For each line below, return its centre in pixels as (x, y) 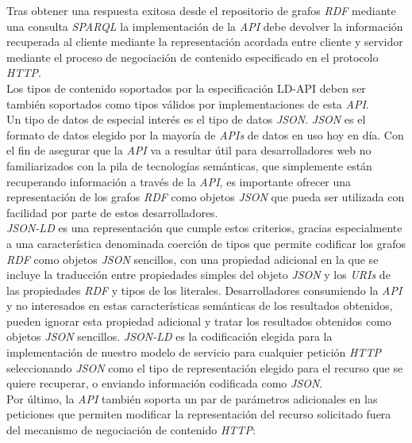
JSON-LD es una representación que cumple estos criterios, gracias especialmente (204, 228)
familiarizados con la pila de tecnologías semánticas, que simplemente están (189, 165)
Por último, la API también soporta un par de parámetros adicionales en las (192, 398)
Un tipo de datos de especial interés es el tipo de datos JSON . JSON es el (186, 119)
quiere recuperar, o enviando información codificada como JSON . (165, 383)
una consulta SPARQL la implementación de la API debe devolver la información (205, 26)
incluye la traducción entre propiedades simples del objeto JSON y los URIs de (198, 275)
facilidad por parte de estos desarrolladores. (112, 212)
